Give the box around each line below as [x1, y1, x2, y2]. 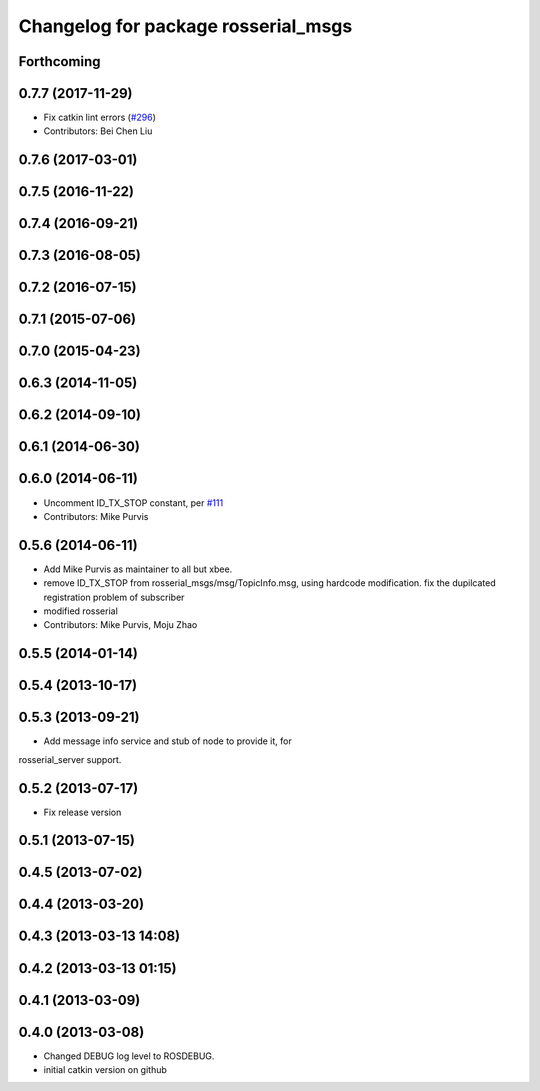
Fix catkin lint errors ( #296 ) [43, 111, 157, 124]
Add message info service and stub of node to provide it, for [43, 735, 292, 747]
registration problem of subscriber [43, 591, 185, 603]
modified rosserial [43, 605, 119, 617]
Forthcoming [18, 53, 101, 70]
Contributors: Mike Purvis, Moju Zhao [43, 619, 198, 631]
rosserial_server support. [18, 753, 122, 765]
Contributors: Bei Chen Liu [43, 125, 153, 137]
